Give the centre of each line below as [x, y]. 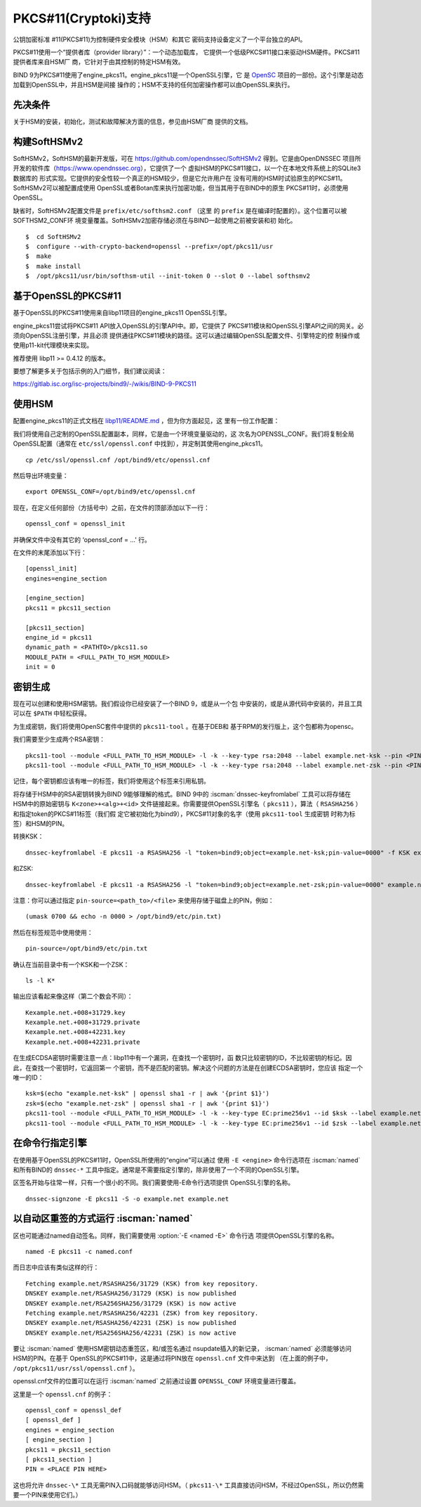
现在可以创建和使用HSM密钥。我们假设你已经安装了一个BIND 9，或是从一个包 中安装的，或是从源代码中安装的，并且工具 [188, 704]
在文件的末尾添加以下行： [50, 552]
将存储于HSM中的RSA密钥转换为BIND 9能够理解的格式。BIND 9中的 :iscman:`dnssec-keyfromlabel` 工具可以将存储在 [182, 794]
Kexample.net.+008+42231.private [83, 1042]
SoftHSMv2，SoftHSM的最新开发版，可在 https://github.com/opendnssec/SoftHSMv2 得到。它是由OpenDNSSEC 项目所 [187, 158]
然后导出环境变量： [41, 475]
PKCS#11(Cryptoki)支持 [82, 18]
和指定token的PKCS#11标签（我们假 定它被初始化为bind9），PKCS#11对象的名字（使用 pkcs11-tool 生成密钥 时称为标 [184, 814]
